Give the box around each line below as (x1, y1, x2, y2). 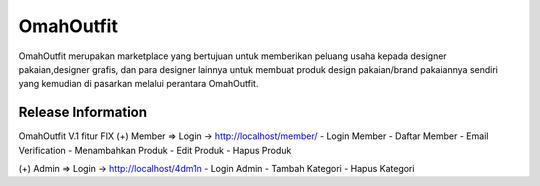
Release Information (18, 104, 148, 121)
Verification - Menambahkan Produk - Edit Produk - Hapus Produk (18, 144, 292, 156)
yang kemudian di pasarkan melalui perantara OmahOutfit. (18, 78, 259, 90)
